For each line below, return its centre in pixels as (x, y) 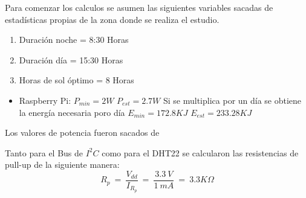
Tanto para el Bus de (44, 152)
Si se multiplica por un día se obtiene (232, 100)
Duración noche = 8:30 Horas (74, 40)
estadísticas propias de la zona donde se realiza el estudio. (112, 19)
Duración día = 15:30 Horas (71, 59)
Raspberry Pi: (45, 100)
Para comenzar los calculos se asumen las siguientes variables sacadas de (139, 7)
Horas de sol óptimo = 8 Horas (76, 80)
